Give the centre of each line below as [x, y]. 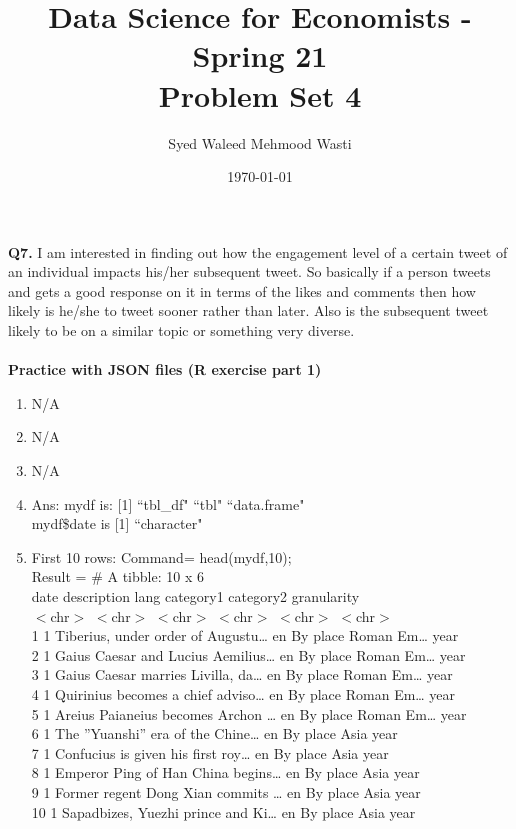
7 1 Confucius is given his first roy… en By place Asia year [210, 752]
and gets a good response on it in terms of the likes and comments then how [242, 290]
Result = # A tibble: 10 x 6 [117, 576]
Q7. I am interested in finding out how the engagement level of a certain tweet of [258, 251]
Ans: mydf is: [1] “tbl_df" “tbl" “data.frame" [168, 503]
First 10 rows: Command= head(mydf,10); [161, 556]
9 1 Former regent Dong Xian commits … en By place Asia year [226, 791]
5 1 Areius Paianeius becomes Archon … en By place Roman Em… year [249, 713]
